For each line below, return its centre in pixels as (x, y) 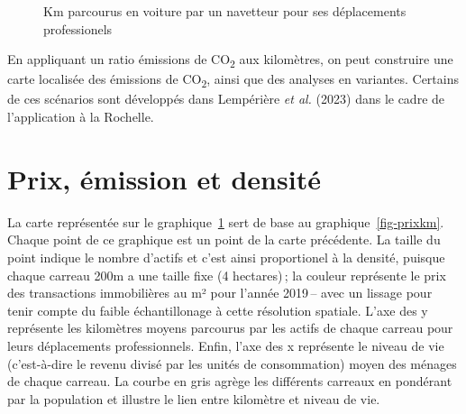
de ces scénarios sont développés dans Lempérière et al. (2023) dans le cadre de (226, 99)
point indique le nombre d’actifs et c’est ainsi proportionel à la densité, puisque (226, 257)
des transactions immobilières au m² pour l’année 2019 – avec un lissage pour (220, 293)
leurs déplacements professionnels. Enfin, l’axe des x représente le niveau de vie (226, 345)
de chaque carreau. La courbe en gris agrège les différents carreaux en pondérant (230, 381)
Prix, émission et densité (164, 178)
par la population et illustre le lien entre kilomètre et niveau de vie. (194, 398)
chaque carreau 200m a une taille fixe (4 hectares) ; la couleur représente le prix (227, 275)
